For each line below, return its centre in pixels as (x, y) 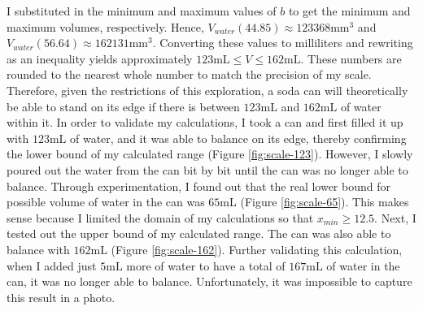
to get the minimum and (349, 11)
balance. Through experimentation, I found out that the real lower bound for (198, 186)
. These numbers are (351, 58)
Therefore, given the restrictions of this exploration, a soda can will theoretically (207, 90)
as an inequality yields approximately (100, 58)
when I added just (52, 265)
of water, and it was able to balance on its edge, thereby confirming (238, 138)
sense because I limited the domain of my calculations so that (160, 217)
